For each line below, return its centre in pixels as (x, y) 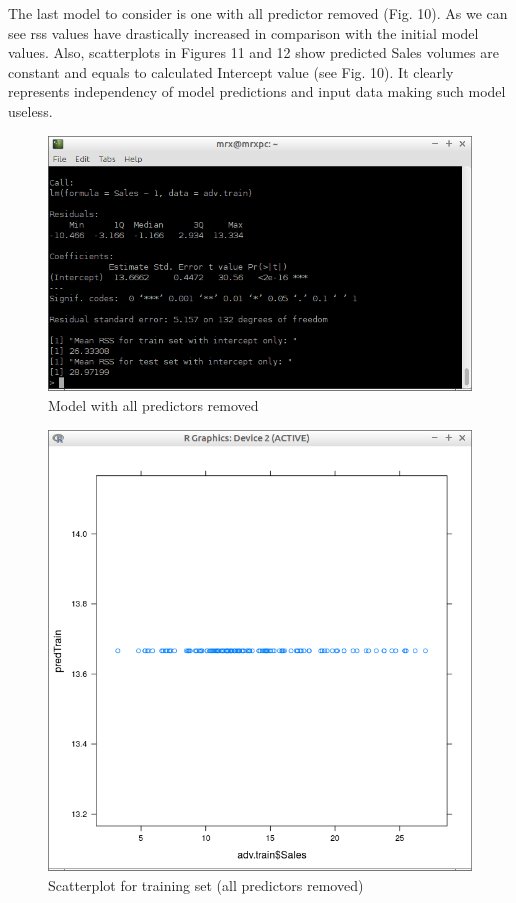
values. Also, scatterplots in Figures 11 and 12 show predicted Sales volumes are (253, 52)
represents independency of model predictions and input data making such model (257, 91)
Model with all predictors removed (153, 404)
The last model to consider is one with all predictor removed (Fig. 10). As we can (258, 13)
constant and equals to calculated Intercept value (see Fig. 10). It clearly (231, 71)
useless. (30, 110)
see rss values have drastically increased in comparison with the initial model (243, 32)
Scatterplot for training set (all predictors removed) (206, 884)
